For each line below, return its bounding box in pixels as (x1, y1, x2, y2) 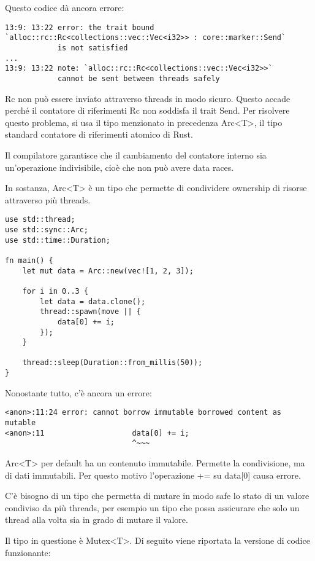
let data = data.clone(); (40, 297, 146, 306)
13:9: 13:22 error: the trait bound (5, 23, 154, 32)
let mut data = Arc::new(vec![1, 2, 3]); (22, 266, 194, 275)
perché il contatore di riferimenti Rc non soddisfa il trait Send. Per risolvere (5, 104, 290, 117)
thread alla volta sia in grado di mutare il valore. (5, 513, 188, 526)
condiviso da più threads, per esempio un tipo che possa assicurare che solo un (5, 501, 300, 514)
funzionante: (5, 546, 51, 559)
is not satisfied (57, 43, 128, 52)
